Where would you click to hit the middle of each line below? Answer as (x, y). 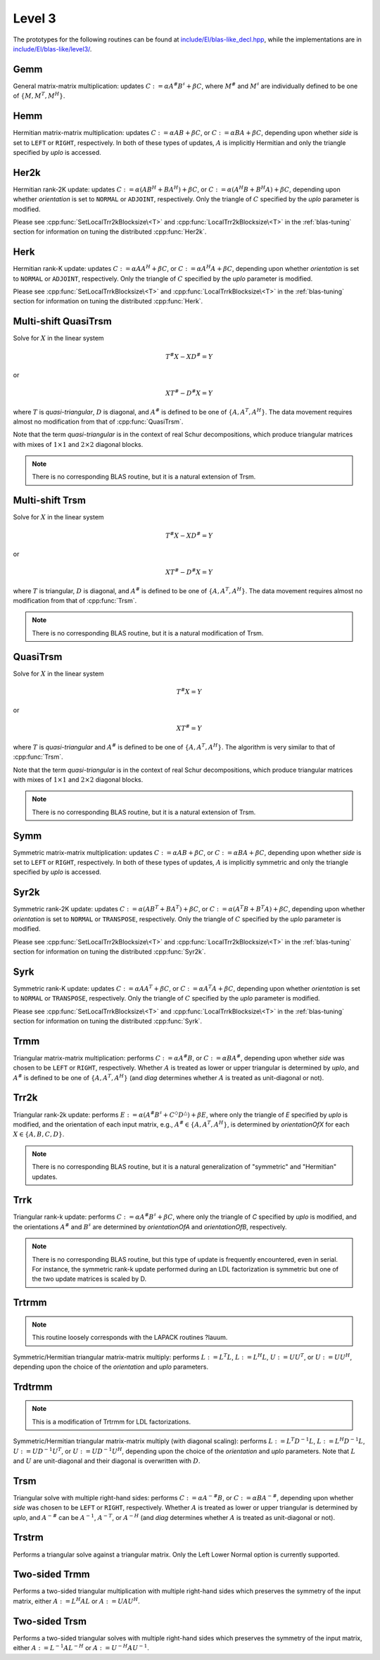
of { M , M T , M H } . (39, 95)
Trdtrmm (33, 1387)
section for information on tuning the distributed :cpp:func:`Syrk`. (108, 1021)
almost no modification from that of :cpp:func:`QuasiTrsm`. (98, 422)
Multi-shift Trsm (49, 501)
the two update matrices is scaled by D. (89, 1279)
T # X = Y (189, 691)
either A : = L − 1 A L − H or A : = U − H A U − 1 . (81, 1648)
